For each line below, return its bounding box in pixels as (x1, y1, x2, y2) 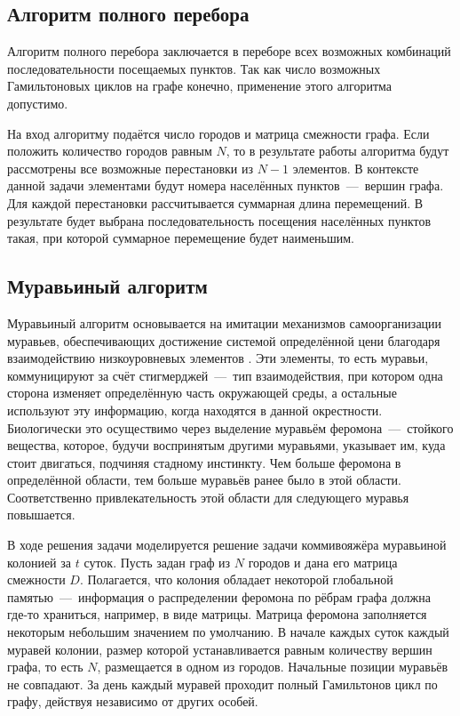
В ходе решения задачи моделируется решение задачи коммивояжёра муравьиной (7, 535, 447, 554)
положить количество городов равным (7, 141, 212, 160)
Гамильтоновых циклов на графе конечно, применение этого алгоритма (7, 76, 393, 95)
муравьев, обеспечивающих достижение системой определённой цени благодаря (7, 331, 440, 350)
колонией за (7, 552, 71, 571)
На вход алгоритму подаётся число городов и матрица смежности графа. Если (7, 124, 430, 142)
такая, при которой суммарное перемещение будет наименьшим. (7, 229, 355, 247)
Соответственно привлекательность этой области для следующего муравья (7, 487, 409, 506)
